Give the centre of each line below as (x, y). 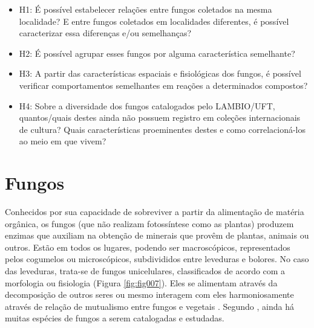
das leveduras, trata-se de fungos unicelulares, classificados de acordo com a (145, 271)
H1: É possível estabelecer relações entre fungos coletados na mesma (146, 9)
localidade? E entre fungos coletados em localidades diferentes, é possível (154, 21)
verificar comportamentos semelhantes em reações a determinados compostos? (163, 85)
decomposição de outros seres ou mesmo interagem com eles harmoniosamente (149, 294)
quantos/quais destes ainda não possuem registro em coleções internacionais (160, 117)
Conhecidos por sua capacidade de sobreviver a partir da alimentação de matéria (155, 212)
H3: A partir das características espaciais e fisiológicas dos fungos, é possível (160, 73)
